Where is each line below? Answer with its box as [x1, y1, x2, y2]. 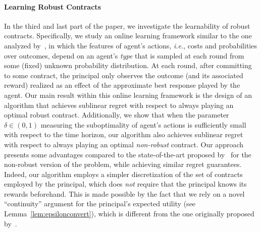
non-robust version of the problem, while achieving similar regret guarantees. [4, 159, 242, 169]
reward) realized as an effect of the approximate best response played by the [4, 80, 240, 90]
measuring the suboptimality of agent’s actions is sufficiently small [40, 119, 246, 130]
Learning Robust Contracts [4, 1, 101, 12]
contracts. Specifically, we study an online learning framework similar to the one [4, 30, 252, 41]
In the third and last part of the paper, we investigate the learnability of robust [4, 20, 250, 31]
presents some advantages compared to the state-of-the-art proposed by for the [4, 149, 251, 159]
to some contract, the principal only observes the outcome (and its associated [4, 70, 243, 80]
